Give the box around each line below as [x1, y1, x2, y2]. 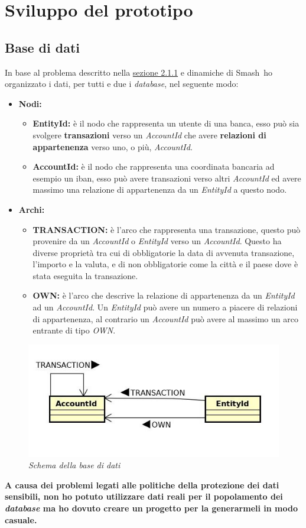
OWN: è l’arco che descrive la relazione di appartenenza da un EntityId [32, 289, 295, 302]
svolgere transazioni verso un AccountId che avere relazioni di [32, 128, 266, 141]
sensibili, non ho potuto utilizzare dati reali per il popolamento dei [5, 490, 283, 503]
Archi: [18, 203, 45, 215]
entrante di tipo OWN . [32, 324, 116, 336]
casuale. [5, 513, 37, 526]
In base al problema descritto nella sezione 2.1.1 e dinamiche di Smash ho [5, 66, 273, 78]
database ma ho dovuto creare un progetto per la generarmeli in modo [5, 502, 298, 514]
